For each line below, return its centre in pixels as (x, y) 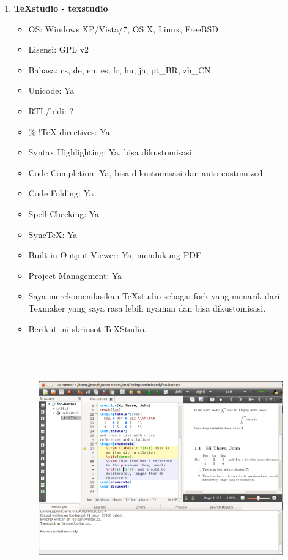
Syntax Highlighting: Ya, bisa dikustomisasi (110, 152)
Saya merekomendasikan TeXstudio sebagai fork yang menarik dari (154, 296)
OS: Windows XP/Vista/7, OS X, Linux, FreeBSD (123, 28)
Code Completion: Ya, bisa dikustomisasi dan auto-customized (146, 172)
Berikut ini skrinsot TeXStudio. (87, 328)
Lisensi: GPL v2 (59, 49)
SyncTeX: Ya (53, 234)
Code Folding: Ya (61, 193)
